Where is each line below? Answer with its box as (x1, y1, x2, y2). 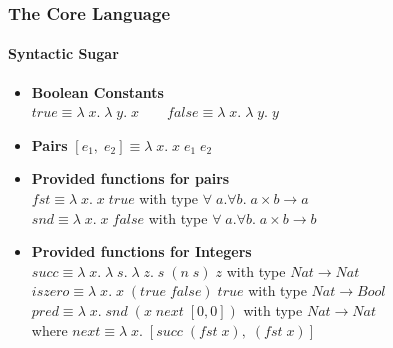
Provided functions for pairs (31, 168, 230, 189)
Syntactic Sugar (8, 43, 119, 64)
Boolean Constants (31, 81, 164, 102)
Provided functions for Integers (31, 241, 252, 262)
